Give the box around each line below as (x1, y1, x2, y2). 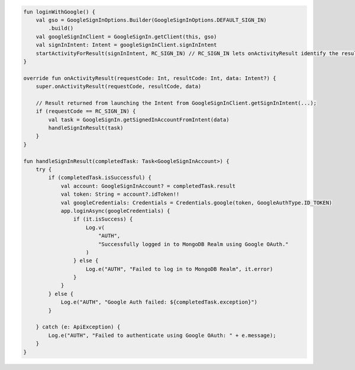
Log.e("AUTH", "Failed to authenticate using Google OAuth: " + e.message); (48, 332, 276, 339)
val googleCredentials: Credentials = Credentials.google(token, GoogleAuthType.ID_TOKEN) (60, 199, 333, 206)
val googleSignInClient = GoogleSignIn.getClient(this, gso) (35, 33, 217, 40)
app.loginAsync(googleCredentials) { (60, 208, 170, 214)
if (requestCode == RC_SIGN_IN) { (35, 108, 136, 115)
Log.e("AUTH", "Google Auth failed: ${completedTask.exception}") (60, 299, 257, 305)
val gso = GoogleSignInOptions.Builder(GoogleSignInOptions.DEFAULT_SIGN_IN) (35, 17, 267, 23)
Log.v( (86, 224, 105, 231)
